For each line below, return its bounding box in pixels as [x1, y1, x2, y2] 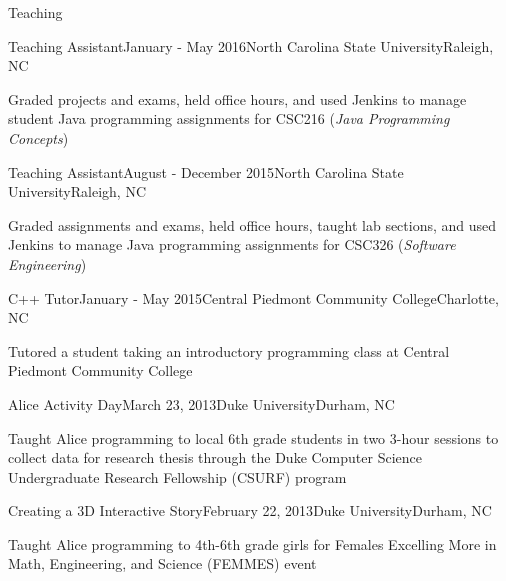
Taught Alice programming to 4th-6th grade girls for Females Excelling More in [8, 533, 497, 554]
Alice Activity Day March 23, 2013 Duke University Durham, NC [8, 393, 395, 414]
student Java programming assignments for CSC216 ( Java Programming [8, 108, 450, 129]
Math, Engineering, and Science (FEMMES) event [8, 553, 317, 574]
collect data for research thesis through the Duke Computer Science [8, 447, 422, 468]
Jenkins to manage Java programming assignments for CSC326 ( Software [8, 234, 456, 255]
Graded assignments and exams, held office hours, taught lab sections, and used [8, 214, 497, 235]
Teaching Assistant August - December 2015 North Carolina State [8, 161, 404, 182]
